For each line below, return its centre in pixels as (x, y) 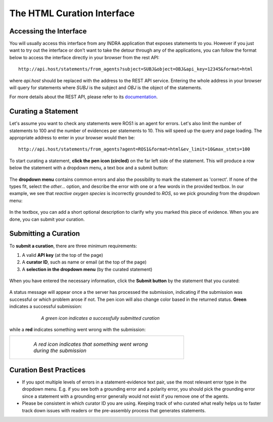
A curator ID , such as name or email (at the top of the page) (84, 262)
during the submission (60, 351)
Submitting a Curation (45, 234)
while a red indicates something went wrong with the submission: (78, 330)
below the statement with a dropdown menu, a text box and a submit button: (89, 168)
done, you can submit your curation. (47, 219)
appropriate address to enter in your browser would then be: (72, 138)
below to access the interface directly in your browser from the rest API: (84, 57)
